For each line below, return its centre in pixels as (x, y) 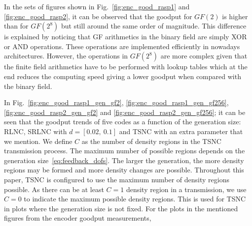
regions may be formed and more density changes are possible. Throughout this (124, 170)
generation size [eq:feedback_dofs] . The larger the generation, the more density (124, 160)
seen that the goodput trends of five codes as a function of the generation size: (123, 122)
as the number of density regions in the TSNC (151, 141)
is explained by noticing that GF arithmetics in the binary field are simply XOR (126, 37)
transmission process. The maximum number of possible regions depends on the (125, 151)
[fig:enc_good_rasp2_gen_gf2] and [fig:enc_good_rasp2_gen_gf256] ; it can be (125, 112)
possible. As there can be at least (54, 189)
